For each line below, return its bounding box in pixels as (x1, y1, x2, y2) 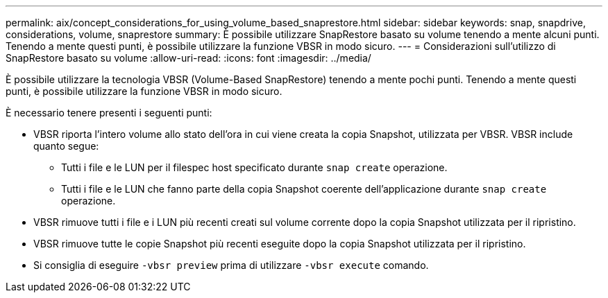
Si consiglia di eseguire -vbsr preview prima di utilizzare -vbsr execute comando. (33, 259, 429, 271)
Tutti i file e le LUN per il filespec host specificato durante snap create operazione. (61, 161, 448, 173)
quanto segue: (33, 140, 99, 152)
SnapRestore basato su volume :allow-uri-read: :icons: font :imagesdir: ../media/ (6, 52, 371, 64)
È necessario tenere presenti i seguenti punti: (6, 107, 212, 119)
